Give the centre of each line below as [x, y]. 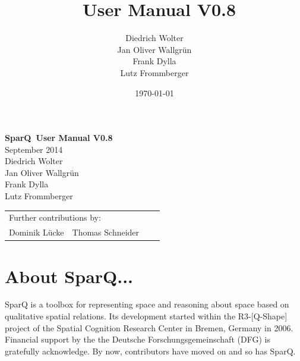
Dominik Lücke [37, 232]
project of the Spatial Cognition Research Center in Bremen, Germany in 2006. [149, 327]
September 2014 [34, 149]
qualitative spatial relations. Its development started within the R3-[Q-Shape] [146, 316]
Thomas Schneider [106, 232]
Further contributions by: [55, 217]
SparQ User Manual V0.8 [59, 138]
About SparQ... [69, 276]
